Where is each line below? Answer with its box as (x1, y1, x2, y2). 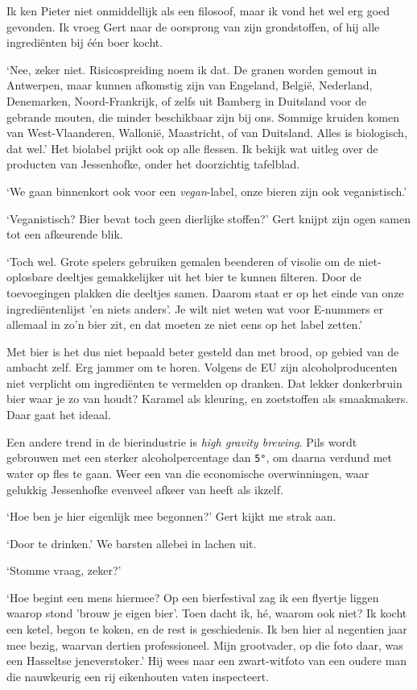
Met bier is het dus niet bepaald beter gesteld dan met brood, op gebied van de (6, 343, 399, 360)
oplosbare (6, 268, 53, 285)
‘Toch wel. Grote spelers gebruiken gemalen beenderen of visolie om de (6, 252, 355, 269)
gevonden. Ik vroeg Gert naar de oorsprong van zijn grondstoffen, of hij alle (6, 18, 380, 35)
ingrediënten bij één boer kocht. (6, 34, 163, 51)
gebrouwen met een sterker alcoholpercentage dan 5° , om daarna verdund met (6, 449, 392, 466)
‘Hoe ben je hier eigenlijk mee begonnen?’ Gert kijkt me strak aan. (6, 508, 336, 525)
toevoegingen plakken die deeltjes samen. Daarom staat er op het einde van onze (6, 284, 404, 301)
